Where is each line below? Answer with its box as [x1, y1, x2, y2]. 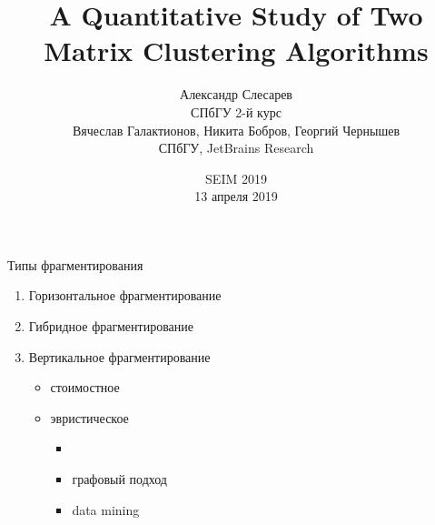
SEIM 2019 [205, 168, 267, 187]
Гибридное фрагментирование [28, 317, 193, 336]
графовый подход [72, 469, 167, 489]
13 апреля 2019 [194, 187, 278, 206]
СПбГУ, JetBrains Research [158, 138, 314, 157]
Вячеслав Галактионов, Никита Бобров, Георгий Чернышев [72, 120, 400, 139]
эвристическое [50, 408, 129, 427]
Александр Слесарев [180, 85, 292, 104]
